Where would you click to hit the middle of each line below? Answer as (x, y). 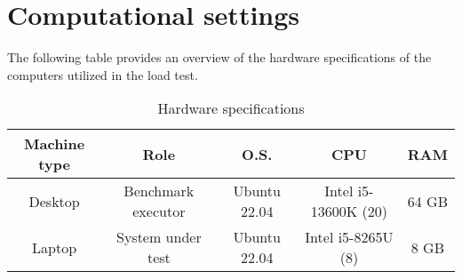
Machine (55, 144)
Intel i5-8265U (349, 237)
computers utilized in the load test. (103, 74)
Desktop (54, 201)
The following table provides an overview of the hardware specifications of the (219, 57)
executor (159, 211)
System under (159, 237)
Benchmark (159, 191)
